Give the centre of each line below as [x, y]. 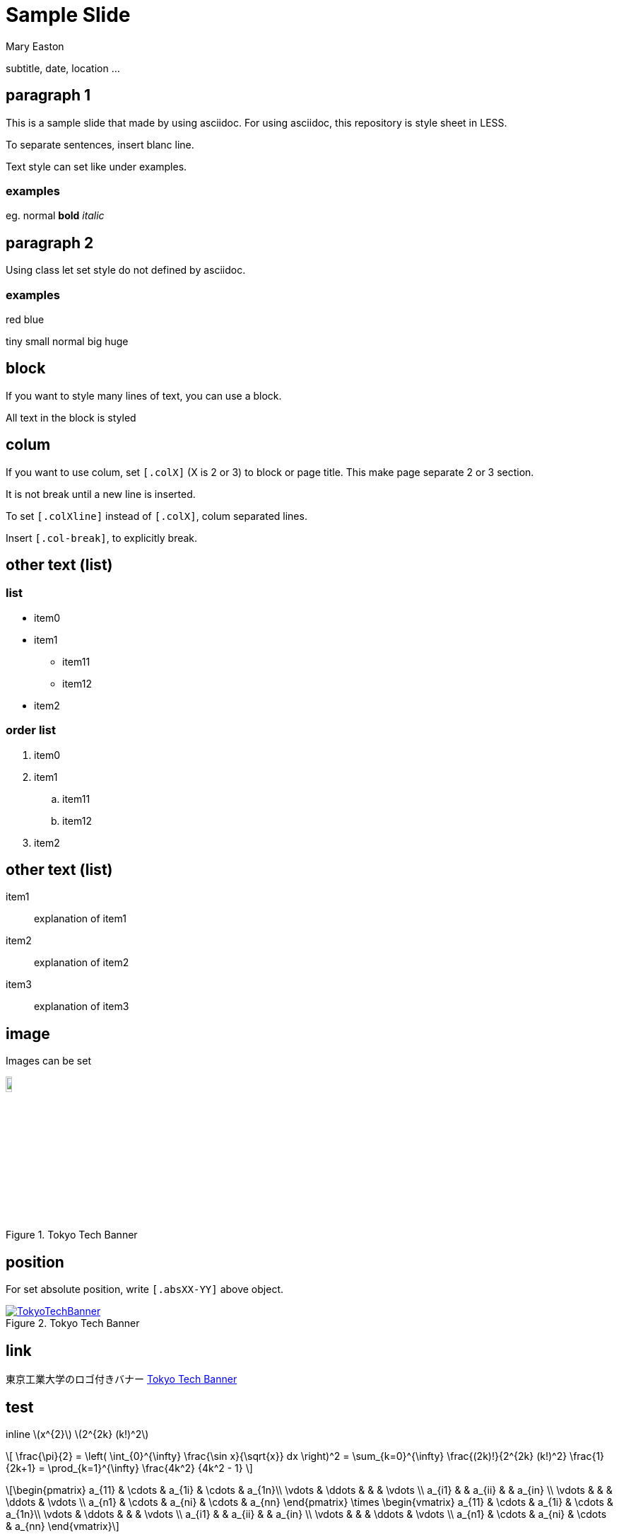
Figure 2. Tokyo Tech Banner [73, 1323]
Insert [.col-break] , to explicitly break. [102, 538]
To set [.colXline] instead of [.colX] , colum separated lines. [157, 516]
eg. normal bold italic [55, 216]
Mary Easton [35, 46]
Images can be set [48, 1061]
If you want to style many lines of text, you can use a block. [144, 395]
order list [31, 730]
